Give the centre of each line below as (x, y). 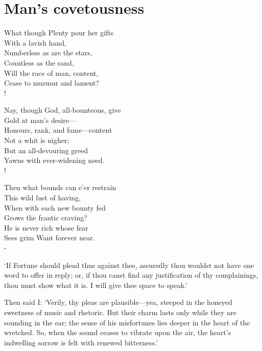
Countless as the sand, (39, 62)
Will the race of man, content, (51, 73)
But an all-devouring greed (46, 150)
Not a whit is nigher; (37, 140)
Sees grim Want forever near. (50, 238)
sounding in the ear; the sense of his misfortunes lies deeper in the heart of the (127, 322)
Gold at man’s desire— (40, 120)
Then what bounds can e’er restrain (60, 187)
